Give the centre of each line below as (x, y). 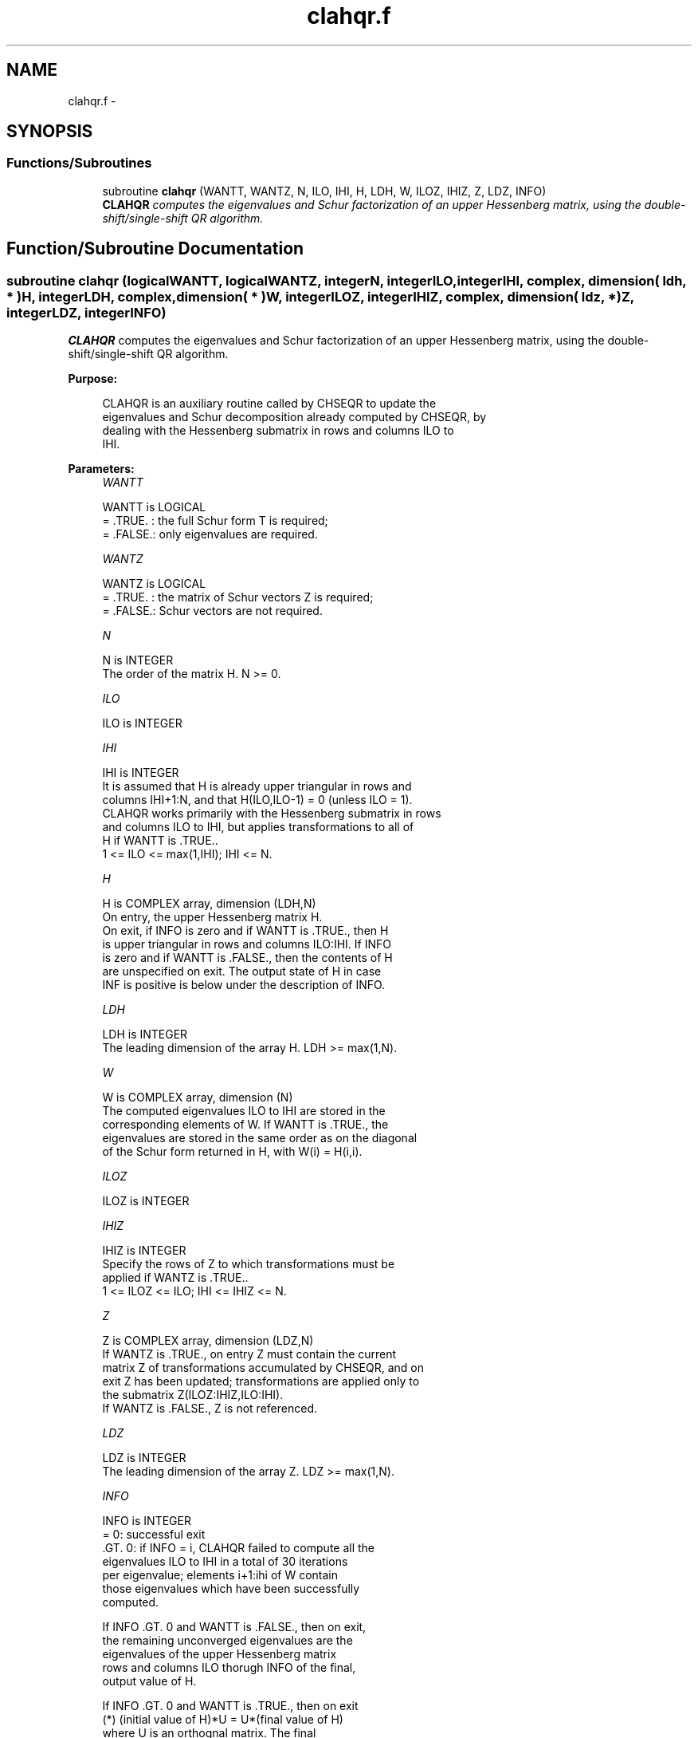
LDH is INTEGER (145, 1035)
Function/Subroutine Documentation (155, 249)
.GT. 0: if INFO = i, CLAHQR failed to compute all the (239, 1548)
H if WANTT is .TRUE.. (160, 841)
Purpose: (93, 379)
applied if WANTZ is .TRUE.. (175, 1278)
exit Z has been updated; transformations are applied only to (261, 1381)
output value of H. (149, 1681)
